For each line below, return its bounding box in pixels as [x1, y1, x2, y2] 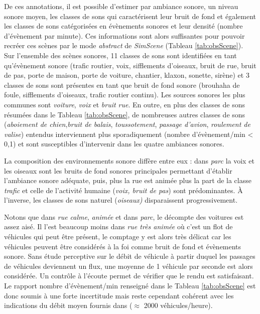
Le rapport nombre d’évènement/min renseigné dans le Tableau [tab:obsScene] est [4, 280, 256, 291]
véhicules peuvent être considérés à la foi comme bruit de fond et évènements [4, 241, 241, 251]
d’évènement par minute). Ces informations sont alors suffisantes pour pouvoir [4, 30, 245, 41]
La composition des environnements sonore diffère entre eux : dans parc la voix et [4, 155, 254, 166]
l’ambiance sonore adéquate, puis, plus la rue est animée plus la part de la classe [4, 175, 251, 186]
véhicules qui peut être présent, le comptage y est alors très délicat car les [4, 231, 231, 242]
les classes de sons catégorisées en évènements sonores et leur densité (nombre [4, 21, 243, 31]
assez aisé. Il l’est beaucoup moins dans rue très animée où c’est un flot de [4, 221, 233, 232]
